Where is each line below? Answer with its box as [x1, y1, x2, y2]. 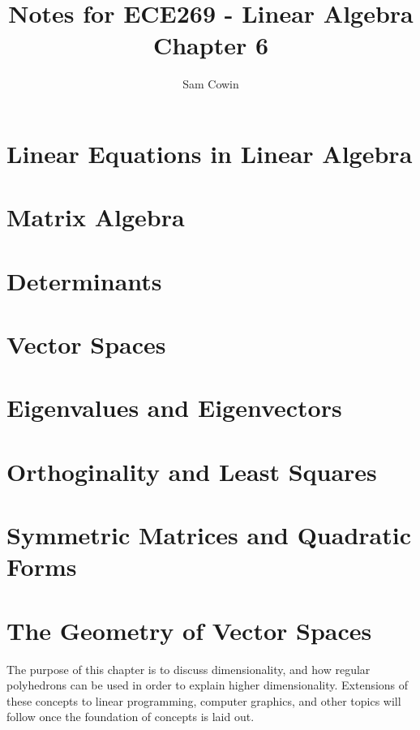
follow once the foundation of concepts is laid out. [6, 708, 255, 725]
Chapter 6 [152, 28, 269, 62]
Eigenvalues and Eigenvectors [6, 391, 342, 424]
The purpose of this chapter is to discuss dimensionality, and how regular [6, 660, 371, 677]
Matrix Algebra [6, 200, 185, 234]
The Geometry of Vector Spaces [6, 613, 372, 646]
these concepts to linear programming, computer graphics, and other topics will [6, 692, 401, 709]
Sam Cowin [182, 75, 239, 92]
